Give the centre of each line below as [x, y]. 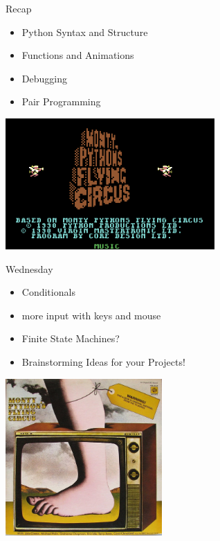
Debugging [44, 78]
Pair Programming [61, 101]
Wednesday [29, 268]
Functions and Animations [78, 55]
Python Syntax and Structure [85, 32]
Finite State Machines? [71, 338]
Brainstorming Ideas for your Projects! [103, 361]
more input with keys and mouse [91, 315]
